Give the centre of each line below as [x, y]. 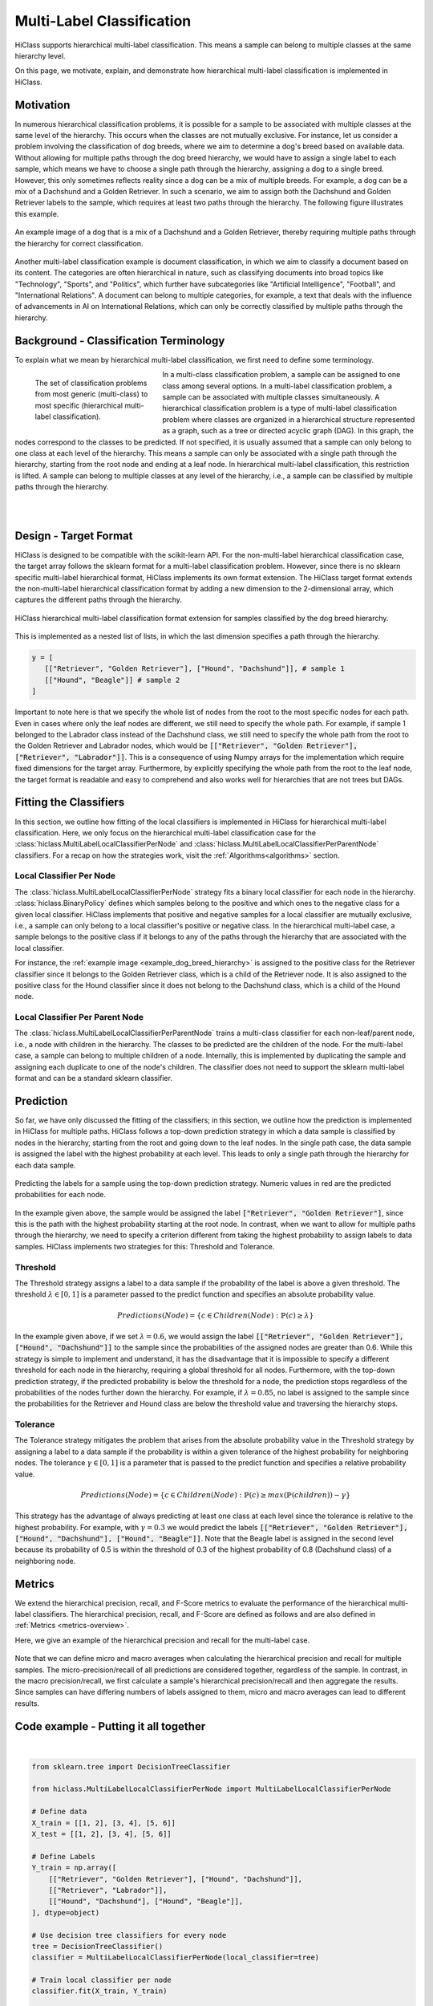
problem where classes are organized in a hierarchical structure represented [289, 419]
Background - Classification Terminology [120, 341]
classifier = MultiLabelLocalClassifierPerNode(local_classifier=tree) [176, 1957]
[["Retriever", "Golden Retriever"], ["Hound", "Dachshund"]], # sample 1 [194, 669]
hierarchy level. [40, 55]
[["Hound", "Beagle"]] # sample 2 [112, 680]
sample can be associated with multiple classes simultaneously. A [271, 396]
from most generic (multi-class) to [91, 394]
